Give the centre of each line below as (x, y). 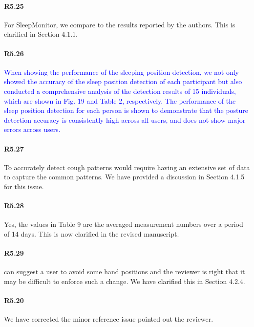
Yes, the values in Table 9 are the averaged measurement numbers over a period (124, 224)
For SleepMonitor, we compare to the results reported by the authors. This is (120, 24)
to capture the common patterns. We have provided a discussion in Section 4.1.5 (124, 177)
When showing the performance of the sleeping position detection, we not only (121, 72)
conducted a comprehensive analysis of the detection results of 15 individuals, (120, 91)
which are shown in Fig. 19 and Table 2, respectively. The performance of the (120, 100)
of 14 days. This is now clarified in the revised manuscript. (92, 233)
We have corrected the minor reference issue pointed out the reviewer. (109, 319)
